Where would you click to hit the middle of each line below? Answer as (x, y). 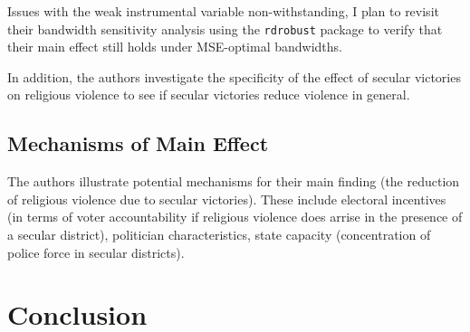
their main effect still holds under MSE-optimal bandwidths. (175, 47)
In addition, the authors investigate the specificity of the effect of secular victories (234, 76)
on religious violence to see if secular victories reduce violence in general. (209, 95)
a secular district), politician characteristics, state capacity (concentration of (219, 235)
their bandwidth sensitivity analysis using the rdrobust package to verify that (225, 28)
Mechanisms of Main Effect (138, 143)
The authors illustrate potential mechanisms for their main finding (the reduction (234, 181)
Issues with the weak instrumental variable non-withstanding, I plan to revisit (223, 11)
